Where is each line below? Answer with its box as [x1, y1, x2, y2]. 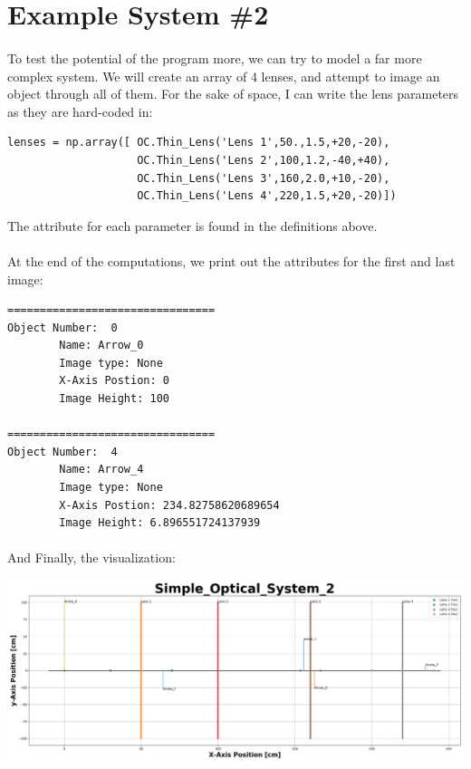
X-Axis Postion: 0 [59, 374, 169, 388]
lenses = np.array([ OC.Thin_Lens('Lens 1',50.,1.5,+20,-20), [7, 136, 390, 149]
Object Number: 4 [7, 445, 118, 458]
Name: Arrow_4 [59, 463, 144, 476]
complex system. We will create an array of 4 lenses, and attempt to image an [7, 66, 440, 85]
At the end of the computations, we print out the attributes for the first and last [7, 251, 456, 270]
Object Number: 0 [7, 321, 118, 334]
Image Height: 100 [59, 392, 169, 406]
